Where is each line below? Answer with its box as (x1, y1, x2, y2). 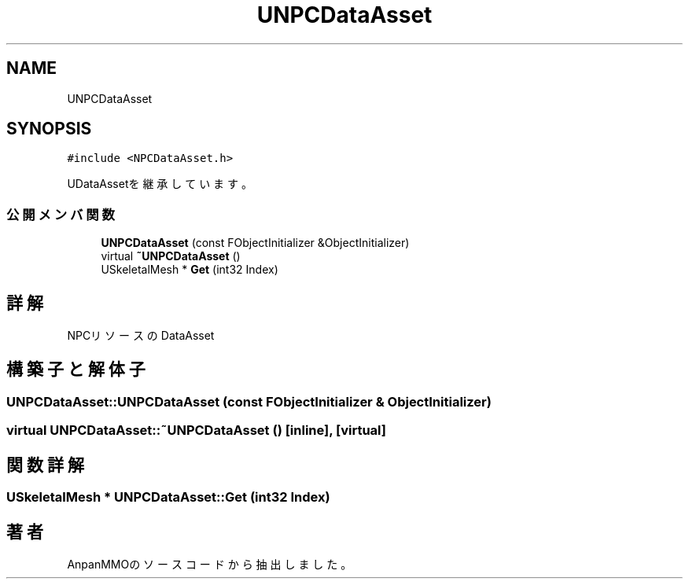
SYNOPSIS (6, 119, 92, 139)
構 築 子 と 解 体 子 (6, 359, 146, 380)
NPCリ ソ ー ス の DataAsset (67, 329, 215, 343)
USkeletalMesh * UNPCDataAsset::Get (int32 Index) (6, 489, 330, 506)
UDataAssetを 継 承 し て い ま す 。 (67, 177, 252, 191)
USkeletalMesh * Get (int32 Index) (101, 263, 278, 277)
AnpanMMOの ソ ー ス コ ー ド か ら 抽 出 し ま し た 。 (67, 557, 352, 571)
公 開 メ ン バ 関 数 (6, 206, 115, 223)
